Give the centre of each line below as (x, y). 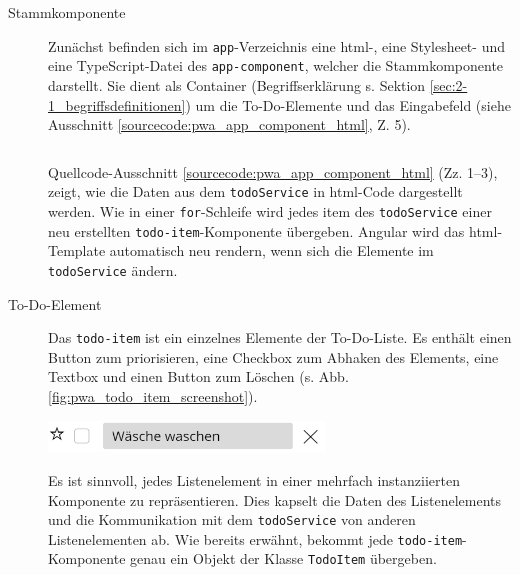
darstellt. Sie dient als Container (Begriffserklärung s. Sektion (237, 84)
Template (77, 250)
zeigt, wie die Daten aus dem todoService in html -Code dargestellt (255, 191)
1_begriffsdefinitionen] (117, 104)
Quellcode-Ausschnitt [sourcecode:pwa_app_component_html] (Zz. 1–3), (273, 171)
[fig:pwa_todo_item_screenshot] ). (153, 395)
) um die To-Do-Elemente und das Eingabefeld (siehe (348, 104)
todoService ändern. (113, 269)
